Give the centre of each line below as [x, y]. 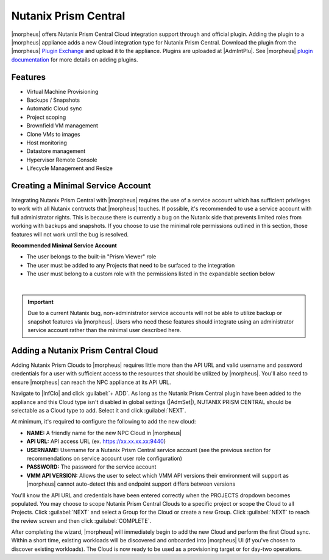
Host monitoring [47, 143]
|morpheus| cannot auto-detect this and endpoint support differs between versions [131, 484]
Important [41, 302]
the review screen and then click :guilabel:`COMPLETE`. [81, 520]
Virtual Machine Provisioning [62, 91]
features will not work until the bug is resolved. [70, 234]
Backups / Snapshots [53, 100]
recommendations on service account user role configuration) [104, 458]
